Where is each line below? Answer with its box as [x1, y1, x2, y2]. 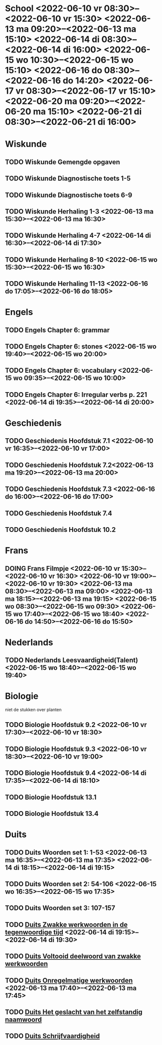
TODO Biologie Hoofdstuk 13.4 [5, 810, 99, 818]
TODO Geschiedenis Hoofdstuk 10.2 [5, 526, 116, 534]
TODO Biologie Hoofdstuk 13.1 [5, 793, 97, 801]
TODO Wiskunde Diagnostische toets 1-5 [5, 174, 131, 182]
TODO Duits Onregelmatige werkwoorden [5, 976, 133, 984]
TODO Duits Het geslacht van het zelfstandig [5, 1008, 143, 1016]
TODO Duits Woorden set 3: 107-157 [5, 904, 116, 912]
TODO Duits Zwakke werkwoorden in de [5, 920, 128, 929]
